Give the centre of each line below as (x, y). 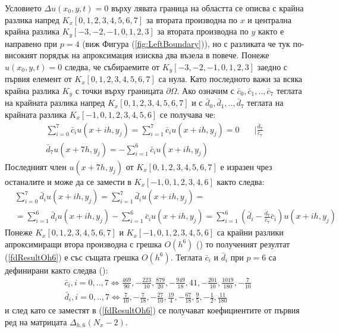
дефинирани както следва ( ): (56, 270)
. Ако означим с (205, 90)
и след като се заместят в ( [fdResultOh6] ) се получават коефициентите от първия (152, 310)
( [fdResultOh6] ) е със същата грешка (72, 257)
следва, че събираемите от (112, 66)
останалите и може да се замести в (68, 181)
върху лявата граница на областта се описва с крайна (207, 8)
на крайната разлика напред (55, 103)
